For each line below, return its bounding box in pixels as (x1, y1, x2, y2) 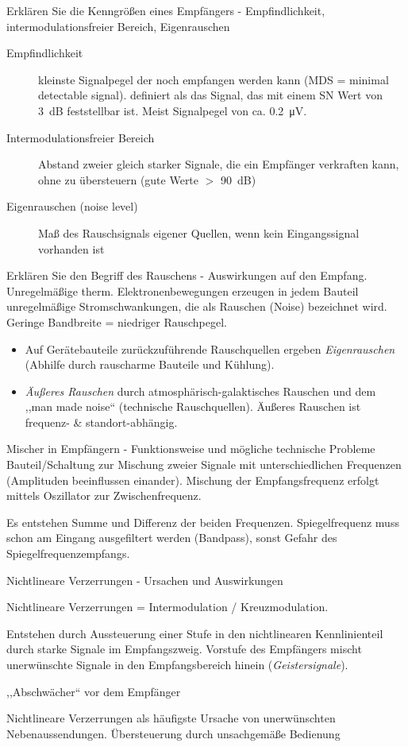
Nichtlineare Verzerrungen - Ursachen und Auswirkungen (6, 571, 283, 588)
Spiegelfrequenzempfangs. (6, 545, 130, 562)
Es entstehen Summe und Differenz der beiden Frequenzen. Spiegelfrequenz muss (6, 513, 399, 530)
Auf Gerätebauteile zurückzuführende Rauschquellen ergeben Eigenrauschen (25, 340, 395, 357)
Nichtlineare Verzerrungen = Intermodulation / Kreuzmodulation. (6, 598, 329, 615)
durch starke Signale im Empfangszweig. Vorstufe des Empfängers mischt (6, 641, 362, 657)
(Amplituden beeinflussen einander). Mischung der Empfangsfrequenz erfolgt (6, 471, 379, 488)
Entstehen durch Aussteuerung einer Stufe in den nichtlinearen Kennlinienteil (6, 625, 383, 641)
